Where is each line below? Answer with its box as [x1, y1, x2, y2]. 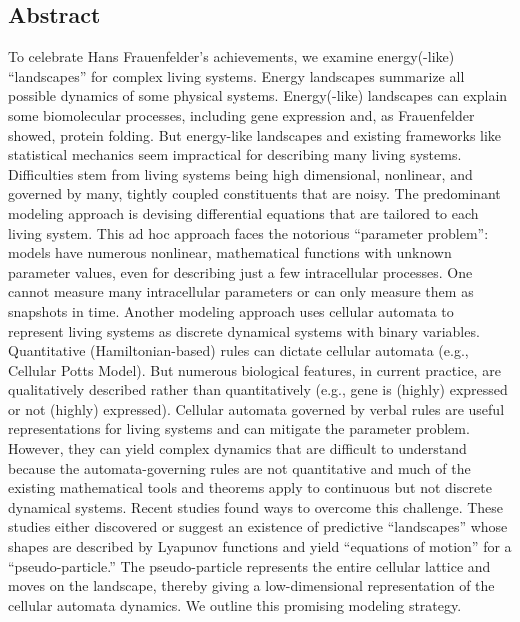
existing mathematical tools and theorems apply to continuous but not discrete [8, 477, 492, 498]
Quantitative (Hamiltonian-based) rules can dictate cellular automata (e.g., [8, 340, 469, 361]
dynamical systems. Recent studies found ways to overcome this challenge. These [8, 496, 504, 517]
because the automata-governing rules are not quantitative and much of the [8, 457, 471, 478]
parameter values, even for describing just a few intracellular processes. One [8, 261, 473, 282]
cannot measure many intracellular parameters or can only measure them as [8, 281, 474, 302]
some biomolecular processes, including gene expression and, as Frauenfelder [8, 104, 475, 125]
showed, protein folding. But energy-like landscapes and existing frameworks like [8, 124, 502, 145]
